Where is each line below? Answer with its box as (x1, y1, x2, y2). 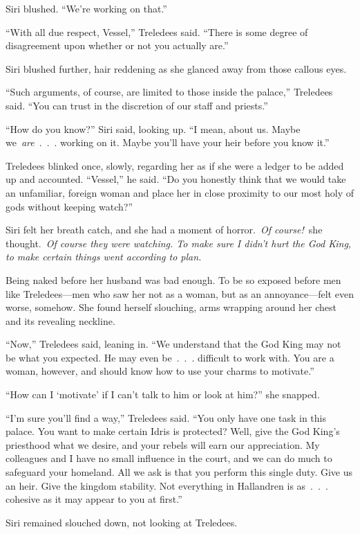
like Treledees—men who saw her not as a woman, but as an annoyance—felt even (6, 286, 354, 301)
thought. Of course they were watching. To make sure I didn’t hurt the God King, (6, 235, 352, 250)
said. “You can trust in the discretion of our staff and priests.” (6, 98, 268, 112)
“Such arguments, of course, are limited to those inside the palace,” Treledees (6, 84, 333, 99)
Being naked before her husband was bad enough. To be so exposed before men (6, 272, 341, 287)
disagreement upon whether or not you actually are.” (6, 38, 229, 53)
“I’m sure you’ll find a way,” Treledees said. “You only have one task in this (6, 410, 327, 425)
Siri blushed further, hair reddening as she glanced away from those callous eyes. (6, 61, 347, 75)
